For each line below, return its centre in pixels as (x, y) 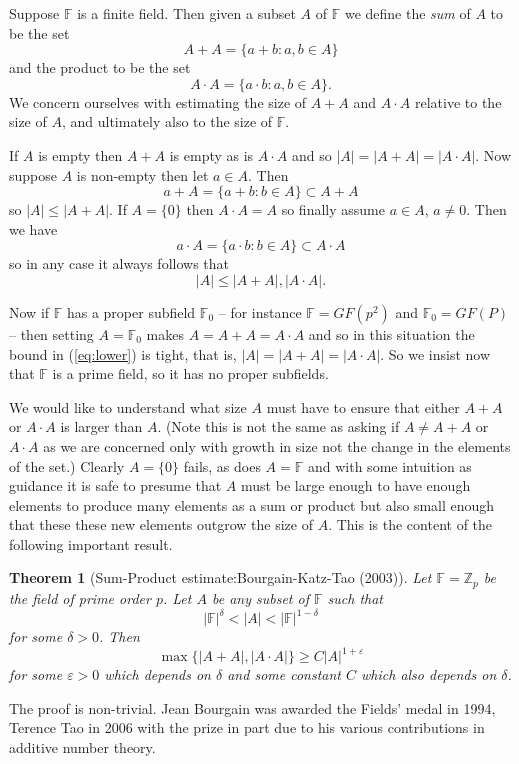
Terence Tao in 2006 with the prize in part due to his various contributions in (247, 727)
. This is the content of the (410, 524)
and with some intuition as (389, 465)
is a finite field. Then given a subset (186, 13)
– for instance (260, 311)
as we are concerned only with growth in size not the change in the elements (277, 445)
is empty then (80, 154)
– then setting (51, 333)
